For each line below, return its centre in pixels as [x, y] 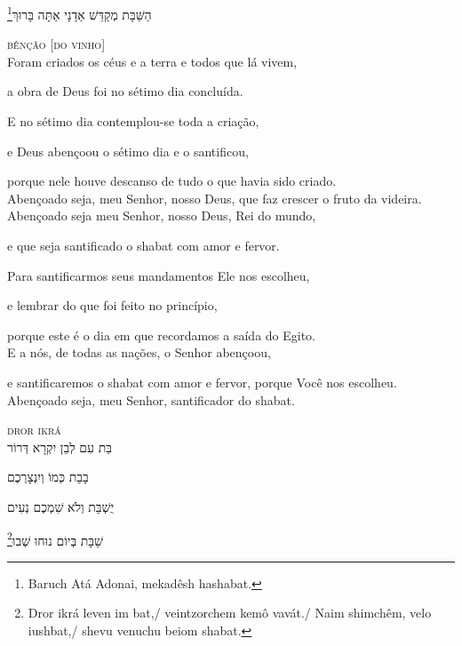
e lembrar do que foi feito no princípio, [112, 305]
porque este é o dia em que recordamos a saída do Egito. [162, 335]
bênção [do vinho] [56, 44]
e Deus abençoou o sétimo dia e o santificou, [128, 151]
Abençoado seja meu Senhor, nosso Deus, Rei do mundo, [162, 215]
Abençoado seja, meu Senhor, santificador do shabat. [151, 399]
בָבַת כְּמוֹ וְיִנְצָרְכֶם [48, 477]
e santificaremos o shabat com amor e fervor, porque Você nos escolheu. [202, 382]
